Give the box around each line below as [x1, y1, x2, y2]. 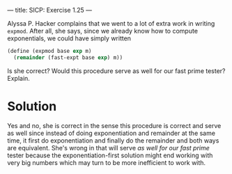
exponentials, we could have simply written [7, 34, 131, 42]
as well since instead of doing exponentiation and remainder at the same [7, 129, 216, 137]
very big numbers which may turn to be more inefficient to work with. [7, 158, 206, 166]
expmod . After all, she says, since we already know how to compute [7, 27, 199, 35]
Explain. [7, 74, 30, 82]
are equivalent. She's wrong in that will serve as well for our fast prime [7, 143, 210, 152]
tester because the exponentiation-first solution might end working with [7, 151, 213, 159]
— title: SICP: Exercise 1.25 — [7, 6, 93, 14]
